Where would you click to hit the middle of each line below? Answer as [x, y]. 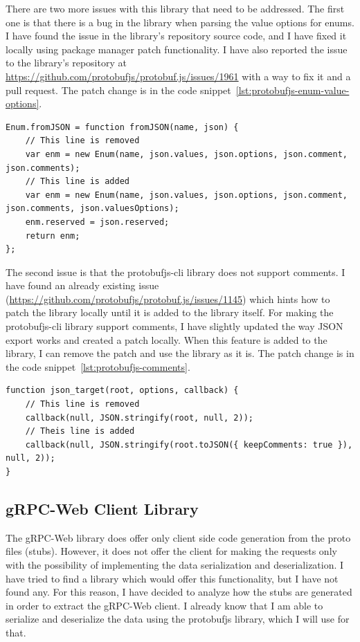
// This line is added [77, 182]
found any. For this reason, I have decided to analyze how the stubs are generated [179, 592]
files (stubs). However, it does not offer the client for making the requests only [171, 551]
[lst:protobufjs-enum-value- [292, 90]
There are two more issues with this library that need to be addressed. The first [175, 8]
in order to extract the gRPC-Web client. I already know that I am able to [164, 605]
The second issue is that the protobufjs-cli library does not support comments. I [175, 272]
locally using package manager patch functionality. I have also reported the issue [177, 49]
